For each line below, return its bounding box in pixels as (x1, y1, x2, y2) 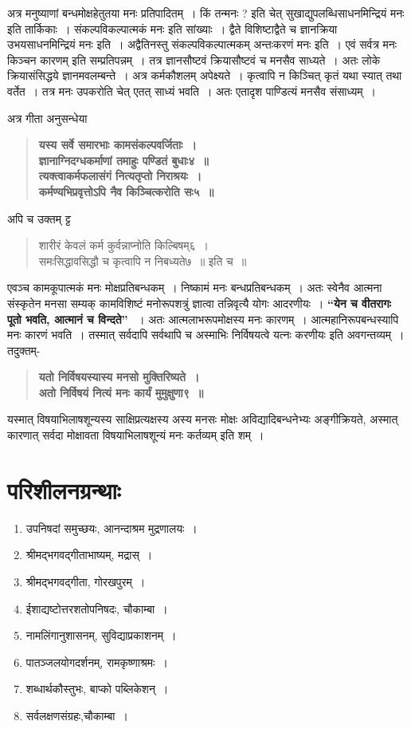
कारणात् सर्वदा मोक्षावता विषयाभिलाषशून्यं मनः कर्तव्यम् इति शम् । (7, 427, 264, 443)
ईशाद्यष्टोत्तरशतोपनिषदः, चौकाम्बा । (25, 600, 168, 617)
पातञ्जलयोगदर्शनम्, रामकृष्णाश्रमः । (25, 653, 168, 670)
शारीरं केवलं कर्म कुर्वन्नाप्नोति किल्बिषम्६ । (38, 237, 209, 254)
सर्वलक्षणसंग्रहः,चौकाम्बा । (25, 707, 128, 723)
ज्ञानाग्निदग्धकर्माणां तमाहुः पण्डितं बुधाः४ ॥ (38, 152, 209, 168)
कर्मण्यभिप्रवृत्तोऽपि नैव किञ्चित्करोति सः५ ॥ (38, 183, 214, 199)
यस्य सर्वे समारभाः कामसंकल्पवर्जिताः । (38, 136, 197, 153)
